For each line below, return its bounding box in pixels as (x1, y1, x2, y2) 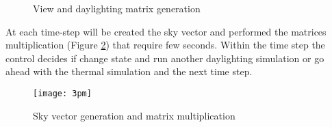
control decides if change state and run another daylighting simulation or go (5, 51, 324, 65)
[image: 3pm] (33, 88, 92, 98)
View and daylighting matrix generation (33, 1, 201, 15)
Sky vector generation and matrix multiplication (33, 108, 235, 122)
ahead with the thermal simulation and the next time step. (5, 64, 253, 79)
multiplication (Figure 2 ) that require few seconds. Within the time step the (5, 38, 325, 52)
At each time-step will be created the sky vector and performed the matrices (5, 24, 327, 38)
